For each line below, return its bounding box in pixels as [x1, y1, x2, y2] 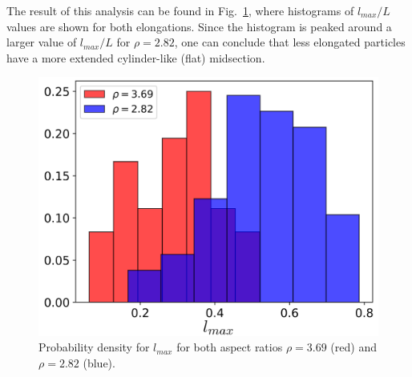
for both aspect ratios [176, 339, 283, 355]
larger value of [6, 34, 77, 50]
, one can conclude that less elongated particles [174, 34, 406, 50]
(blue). [83, 354, 115, 371]
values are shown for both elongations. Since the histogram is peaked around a [6, 18, 392, 34]
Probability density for [38, 339, 150, 355]
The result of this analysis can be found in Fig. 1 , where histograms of [6, 2, 354, 18]
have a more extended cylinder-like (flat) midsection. [6, 49, 265, 66]
